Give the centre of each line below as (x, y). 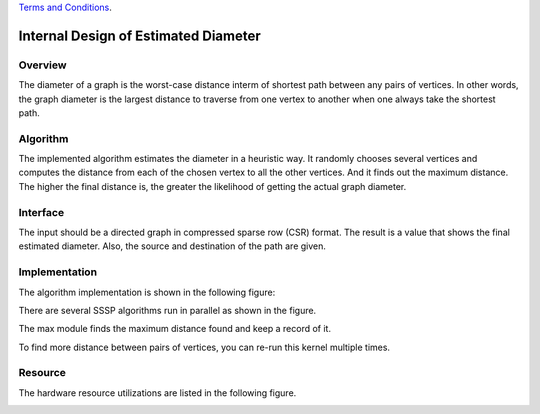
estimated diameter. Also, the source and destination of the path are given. (172, 246)
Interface (41, 212)
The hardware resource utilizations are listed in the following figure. (157, 392)
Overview (42, 65)
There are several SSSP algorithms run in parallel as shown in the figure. (167, 310)
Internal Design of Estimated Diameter (139, 35)
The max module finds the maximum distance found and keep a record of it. (175, 329)
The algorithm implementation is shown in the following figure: (147, 292)
